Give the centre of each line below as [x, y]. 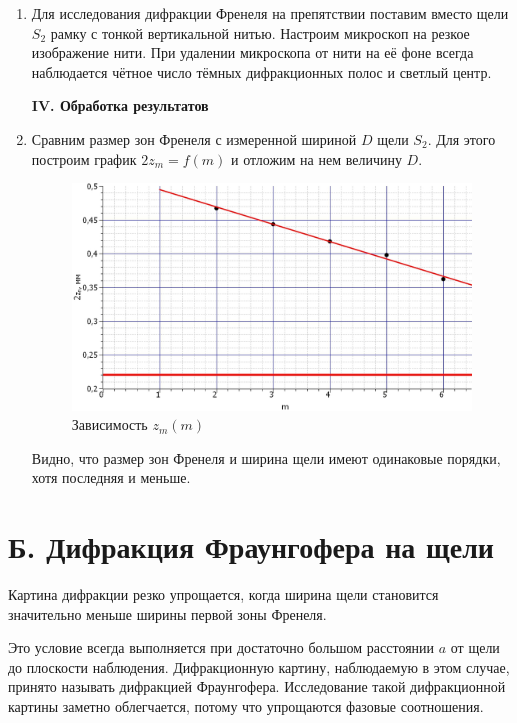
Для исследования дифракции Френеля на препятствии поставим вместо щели [270, 13]
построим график [84, 158]
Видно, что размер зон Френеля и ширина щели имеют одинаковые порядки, [266, 457]
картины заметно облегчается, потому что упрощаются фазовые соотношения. [246, 706]
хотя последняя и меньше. [111, 477]
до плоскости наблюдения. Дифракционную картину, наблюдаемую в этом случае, [259, 666]
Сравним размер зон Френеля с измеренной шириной [194, 138]
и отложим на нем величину [316, 158]
